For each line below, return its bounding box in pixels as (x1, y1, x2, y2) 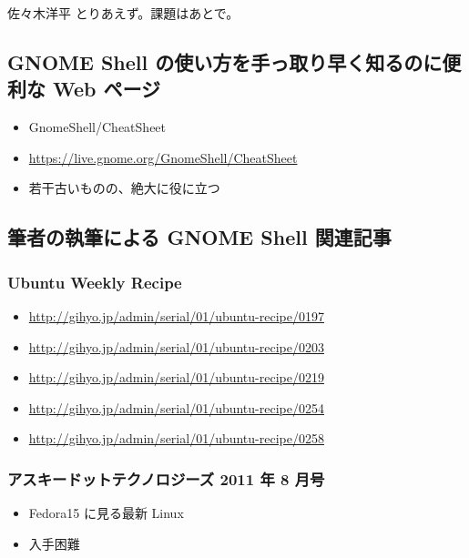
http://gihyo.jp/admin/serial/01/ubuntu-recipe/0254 (28, 398, 324, 417)
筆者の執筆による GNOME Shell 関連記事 (7, 223, 392, 251)
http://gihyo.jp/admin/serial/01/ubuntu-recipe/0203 (28, 337, 324, 356)
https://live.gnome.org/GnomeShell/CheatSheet (28, 147, 298, 167)
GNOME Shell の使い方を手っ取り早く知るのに (7, 47, 443, 76)
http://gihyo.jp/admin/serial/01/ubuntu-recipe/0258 (28, 429, 324, 448)
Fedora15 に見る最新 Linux (28, 503, 184, 522)
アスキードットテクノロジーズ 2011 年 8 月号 (7, 467, 325, 490)
